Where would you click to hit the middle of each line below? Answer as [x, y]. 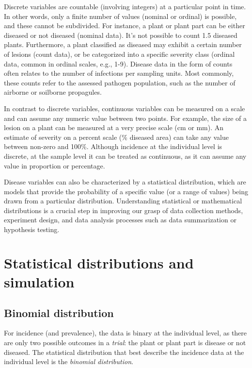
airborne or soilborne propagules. [53, 92]
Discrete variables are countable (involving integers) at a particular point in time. [125, 6]
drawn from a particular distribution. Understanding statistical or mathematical [123, 201]
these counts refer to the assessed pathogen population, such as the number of [120, 82]
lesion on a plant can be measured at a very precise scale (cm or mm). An [114, 127]
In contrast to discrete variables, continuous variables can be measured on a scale [125, 108]
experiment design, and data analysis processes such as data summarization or [120, 220]
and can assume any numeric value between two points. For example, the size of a [126, 118]
